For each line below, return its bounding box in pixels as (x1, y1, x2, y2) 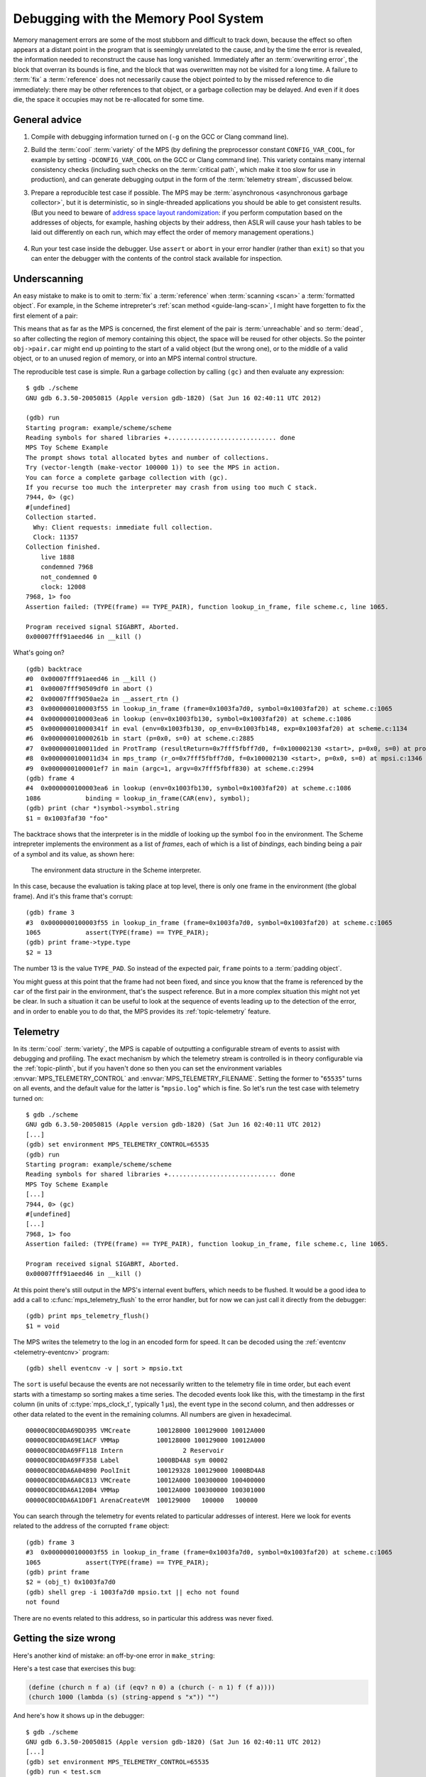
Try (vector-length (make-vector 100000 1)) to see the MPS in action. (26, 463, 280, 472)
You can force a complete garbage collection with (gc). (26, 473, 229, 481)
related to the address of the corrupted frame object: (13, 1522, 170, 1530)
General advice (13, 114, 82, 126)
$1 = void (26, 1322, 60, 1330)
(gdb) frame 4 (26, 774, 75, 782)
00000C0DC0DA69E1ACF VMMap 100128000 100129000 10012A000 (26, 1437, 266, 1444)
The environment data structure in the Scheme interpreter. (31, 866, 202, 874)
